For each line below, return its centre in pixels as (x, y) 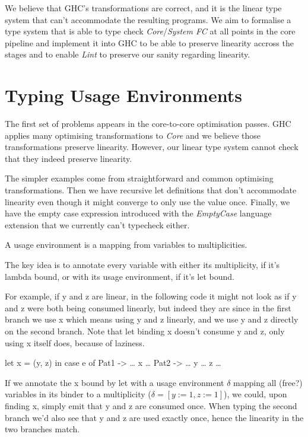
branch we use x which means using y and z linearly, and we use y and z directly (152, 319)
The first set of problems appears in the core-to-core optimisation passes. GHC (148, 124)
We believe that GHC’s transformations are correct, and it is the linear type (143, 8)
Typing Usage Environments (123, 95)
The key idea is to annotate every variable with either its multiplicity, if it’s (142, 265)
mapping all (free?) (268, 382)
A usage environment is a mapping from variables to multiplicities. (126, 245)
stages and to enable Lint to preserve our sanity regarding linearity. (128, 54)
